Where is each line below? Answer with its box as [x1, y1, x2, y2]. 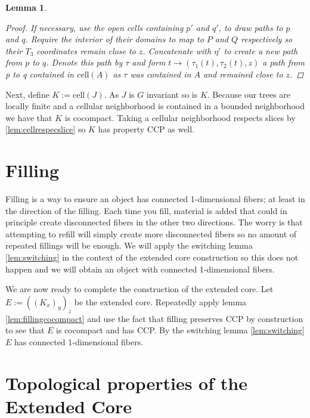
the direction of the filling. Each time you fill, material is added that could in [5, 204, 287, 216]
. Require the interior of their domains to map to [25, 33, 204, 45]
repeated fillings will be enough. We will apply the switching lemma [5, 239, 253, 252]
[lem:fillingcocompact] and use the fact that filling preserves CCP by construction [5, 312, 303, 324]
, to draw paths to [218, 21, 283, 33]
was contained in [130, 67, 191, 80]
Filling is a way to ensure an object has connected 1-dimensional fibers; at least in [5, 193, 305, 205]
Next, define [5, 88, 49, 100]
